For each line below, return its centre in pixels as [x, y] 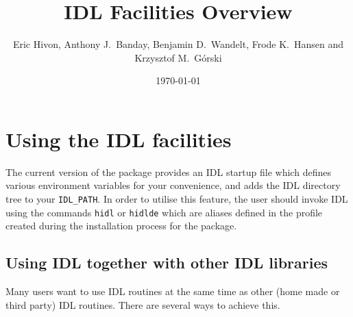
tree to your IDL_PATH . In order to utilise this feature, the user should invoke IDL [177, 199]
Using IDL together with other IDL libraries [167, 263]
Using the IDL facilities [119, 139]
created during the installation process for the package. [121, 226]
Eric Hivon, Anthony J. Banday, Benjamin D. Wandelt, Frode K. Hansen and [178, 44]
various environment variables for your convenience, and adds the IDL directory [173, 185]
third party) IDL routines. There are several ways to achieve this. [143, 304]
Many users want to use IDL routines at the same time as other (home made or [173, 291]
